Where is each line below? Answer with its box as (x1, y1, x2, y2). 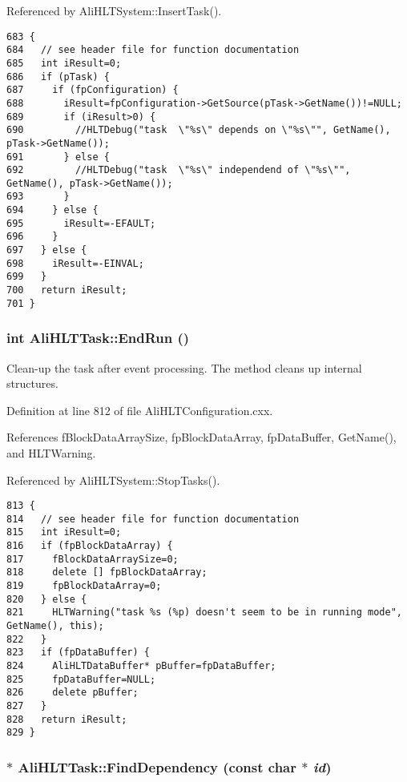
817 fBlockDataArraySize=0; (6, 553, 179, 565)
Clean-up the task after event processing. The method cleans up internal (6, 359, 362, 376)
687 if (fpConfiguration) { (6, 84, 179, 96)
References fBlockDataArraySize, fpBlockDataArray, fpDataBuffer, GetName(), (6, 429, 397, 445)
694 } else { (6, 204, 99, 216)
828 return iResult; (6, 713, 127, 725)
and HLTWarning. (6, 444, 96, 461)
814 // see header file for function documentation (6, 513, 300, 525)
